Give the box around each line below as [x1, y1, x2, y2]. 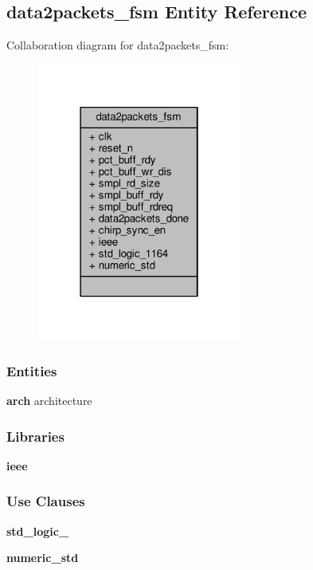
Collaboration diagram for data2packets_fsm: [6, 37, 229, 53]
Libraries [6, 426, 65, 446]
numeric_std [6, 549, 79, 566]
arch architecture [6, 392, 92, 409]
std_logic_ [6, 522, 69, 539]
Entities [6, 360, 57, 380]
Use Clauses [6, 491, 85, 511]
